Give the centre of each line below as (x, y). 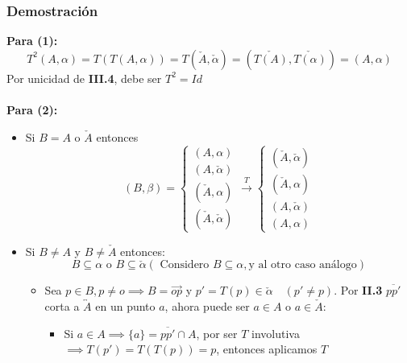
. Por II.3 (358, 290)
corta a (62, 305)
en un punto (125, 305)
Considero (185, 265)
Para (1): (32, 41)
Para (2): (32, 109)
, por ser (217, 333)
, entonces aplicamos (267, 349)
